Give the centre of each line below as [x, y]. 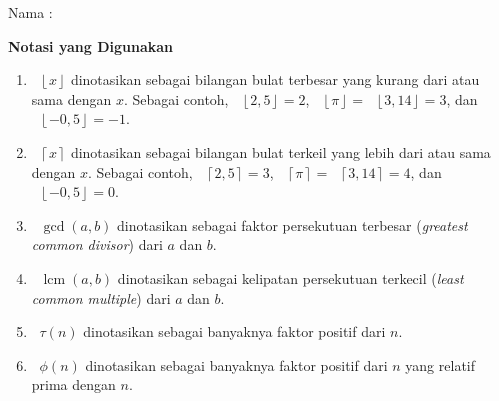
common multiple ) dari [101, 297]
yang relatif [440, 364]
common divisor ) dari [97, 244]
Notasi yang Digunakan [91, 45]
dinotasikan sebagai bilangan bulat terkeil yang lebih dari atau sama [280, 151]
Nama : [30, 12]
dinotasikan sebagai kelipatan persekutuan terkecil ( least [290, 277]
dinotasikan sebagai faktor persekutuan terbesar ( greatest [292, 224]
